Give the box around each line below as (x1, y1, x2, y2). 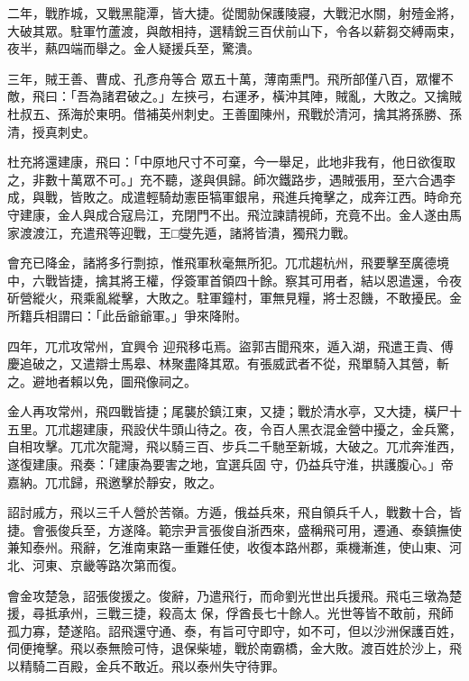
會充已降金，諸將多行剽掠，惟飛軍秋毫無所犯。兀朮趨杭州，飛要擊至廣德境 (7, 253, 449, 272)
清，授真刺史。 (7, 122, 96, 141)
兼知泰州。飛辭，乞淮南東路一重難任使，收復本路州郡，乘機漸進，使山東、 (7, 538, 449, 557)
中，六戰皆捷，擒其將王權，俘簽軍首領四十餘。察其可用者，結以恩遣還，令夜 (7, 270, 462, 289)
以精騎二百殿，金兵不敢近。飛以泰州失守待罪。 (7, 657, 285, 675)
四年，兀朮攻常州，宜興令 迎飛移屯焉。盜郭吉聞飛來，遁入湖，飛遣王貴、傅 (7, 336, 454, 355)
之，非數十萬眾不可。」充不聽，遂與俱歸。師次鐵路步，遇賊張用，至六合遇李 (7, 169, 455, 188)
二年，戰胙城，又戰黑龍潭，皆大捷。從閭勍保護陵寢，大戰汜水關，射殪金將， (7, 4, 462, 22)
